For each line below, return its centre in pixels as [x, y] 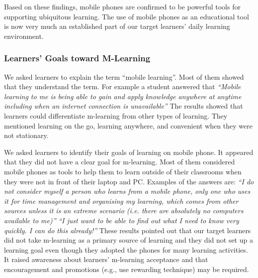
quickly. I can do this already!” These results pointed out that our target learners [128, 230]
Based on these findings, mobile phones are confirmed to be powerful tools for [122, 6]
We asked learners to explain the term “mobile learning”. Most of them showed [124, 76]
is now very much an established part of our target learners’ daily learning [117, 26]
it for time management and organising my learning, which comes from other [121, 201]
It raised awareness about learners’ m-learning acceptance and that [106, 259]
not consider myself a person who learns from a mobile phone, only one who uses [127, 191]
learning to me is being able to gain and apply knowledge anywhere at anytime [123, 96]
